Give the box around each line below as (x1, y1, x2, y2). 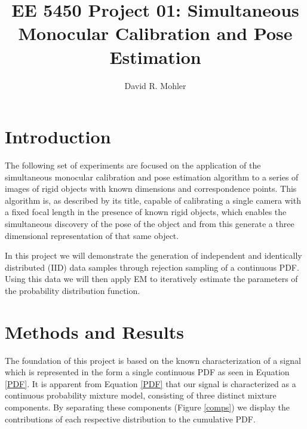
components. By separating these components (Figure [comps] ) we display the (5, 401, 290, 413)
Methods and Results (5, 319, 184, 344)
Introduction (5, 124, 111, 149)
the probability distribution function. (5, 284, 140, 296)
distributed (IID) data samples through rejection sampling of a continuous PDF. (5, 261, 299, 273)
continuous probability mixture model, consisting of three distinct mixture (5, 389, 277, 402)
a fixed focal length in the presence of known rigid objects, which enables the (5, 206, 287, 218)
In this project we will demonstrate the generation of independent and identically (5, 249, 302, 262)
